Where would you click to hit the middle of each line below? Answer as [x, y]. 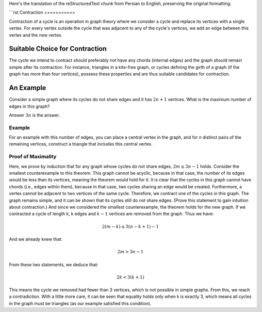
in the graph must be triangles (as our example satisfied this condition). [80, 303]
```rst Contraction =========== [42, 13]
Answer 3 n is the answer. [34, 115]
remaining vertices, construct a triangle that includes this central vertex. [81, 144]
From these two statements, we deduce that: [54, 264]
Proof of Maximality [33, 157]
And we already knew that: [36, 239]
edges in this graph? [29, 106]
